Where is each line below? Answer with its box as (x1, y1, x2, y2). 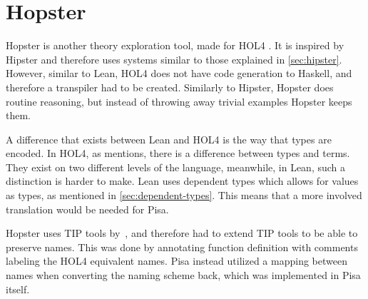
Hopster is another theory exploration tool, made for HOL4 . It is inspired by (6, 38, 344, 53)
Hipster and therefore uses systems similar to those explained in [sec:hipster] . (6, 51, 342, 66)
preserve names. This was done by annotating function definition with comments (6, 239, 358, 254)
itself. (6, 281, 30, 296)
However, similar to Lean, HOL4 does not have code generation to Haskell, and (6, 66, 352, 81)
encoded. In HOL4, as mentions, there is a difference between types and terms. (6, 146, 350, 161)
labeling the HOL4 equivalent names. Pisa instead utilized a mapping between (6, 253, 347, 268)
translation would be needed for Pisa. (6, 201, 169, 216)
